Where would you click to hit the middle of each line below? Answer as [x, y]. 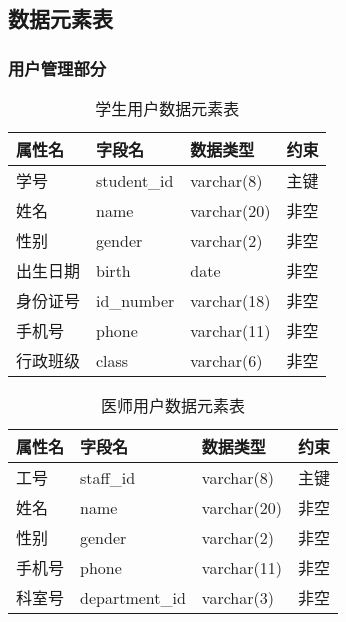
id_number [135, 300]
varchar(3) [237, 597]
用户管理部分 [57, 67]
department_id [133, 597]
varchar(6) [226, 360]
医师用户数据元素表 [172, 405]
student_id [135, 180]
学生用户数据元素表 [167, 108]
